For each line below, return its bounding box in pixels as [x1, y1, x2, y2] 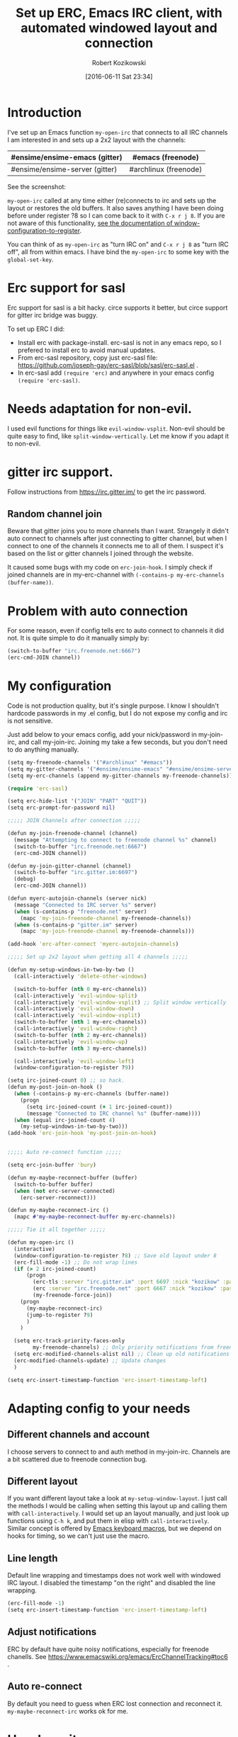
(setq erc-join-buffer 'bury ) [7, 1162, 97, 1169]
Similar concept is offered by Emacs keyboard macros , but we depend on [7, 1524, 222, 1533]
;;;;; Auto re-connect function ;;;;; [7, 1149, 122, 1156]
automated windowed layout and [21, 20, 217, 36]
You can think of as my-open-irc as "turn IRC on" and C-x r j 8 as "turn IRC [7, 239, 229, 249]
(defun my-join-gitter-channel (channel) [7, 862, 132, 869]
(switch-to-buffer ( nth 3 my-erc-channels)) [13, 1045, 147, 1052]
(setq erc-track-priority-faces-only [13, 1337, 125, 1345]
